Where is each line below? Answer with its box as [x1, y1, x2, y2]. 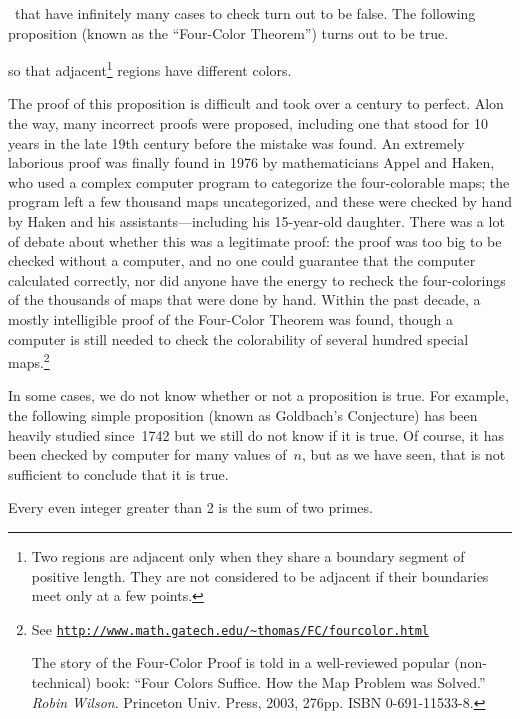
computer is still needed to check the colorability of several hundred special [8, 328, 469, 349]
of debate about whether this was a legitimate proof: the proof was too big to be [8, 230, 502, 251]
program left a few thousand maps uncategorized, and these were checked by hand [8, 191, 512, 212]
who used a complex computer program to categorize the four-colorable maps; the [8, 171, 510, 192]
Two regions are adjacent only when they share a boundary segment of [31, 545, 465, 566]
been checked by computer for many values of [8, 444, 287, 465]
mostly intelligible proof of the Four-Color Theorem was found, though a [8, 308, 454, 329]
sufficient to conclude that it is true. [8, 463, 229, 484]
